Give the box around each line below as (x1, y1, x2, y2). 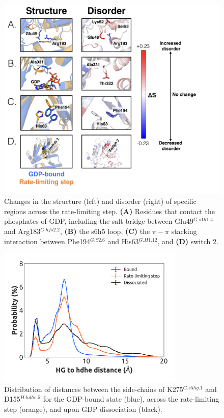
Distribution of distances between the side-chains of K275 (4, 383, 183, 394)
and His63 (107, 236, 139, 246)
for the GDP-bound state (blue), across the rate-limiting (43, 394, 219, 404)
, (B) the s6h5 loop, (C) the (60, 226, 150, 237)
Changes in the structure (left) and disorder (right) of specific (4, 196, 197, 206)
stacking (171, 226, 197, 237)
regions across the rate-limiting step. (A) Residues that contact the (4, 205, 215, 216)
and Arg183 (4, 226, 41, 237)
